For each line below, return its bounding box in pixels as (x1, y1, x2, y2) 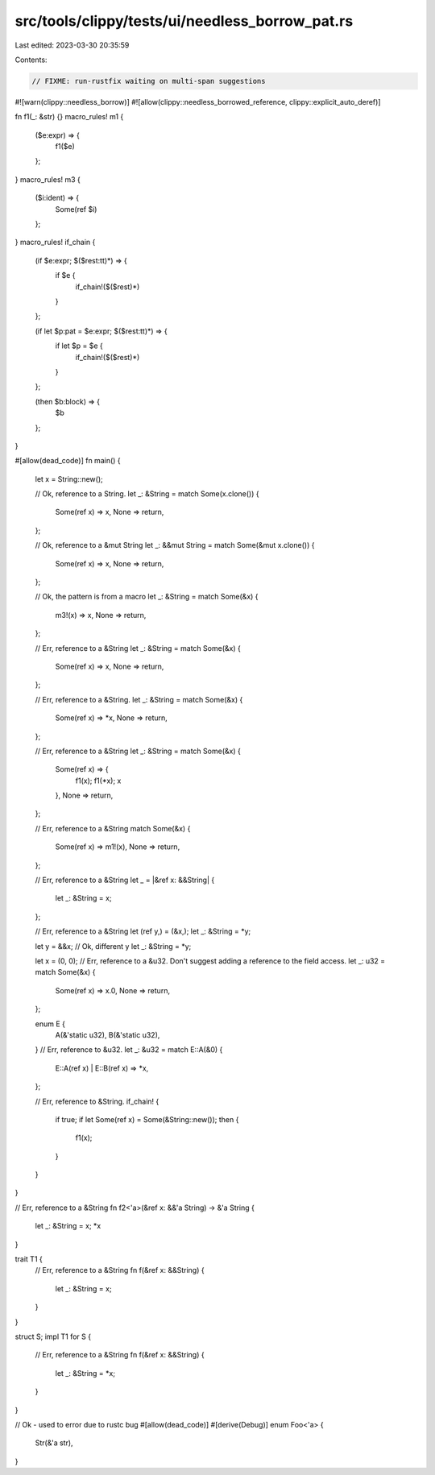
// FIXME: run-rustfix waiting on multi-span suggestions (31, 77, 266, 85)
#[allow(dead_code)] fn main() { (14, 456, 121, 466)
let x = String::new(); (35, 474, 104, 483)
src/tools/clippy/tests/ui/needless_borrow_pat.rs (14, 12, 354, 30)
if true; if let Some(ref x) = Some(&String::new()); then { (55, 1114, 239, 1124)
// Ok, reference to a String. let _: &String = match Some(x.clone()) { (35, 489, 259, 499)
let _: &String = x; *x (35, 1221, 101, 1231)
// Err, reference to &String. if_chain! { (35, 1096, 159, 1106)
